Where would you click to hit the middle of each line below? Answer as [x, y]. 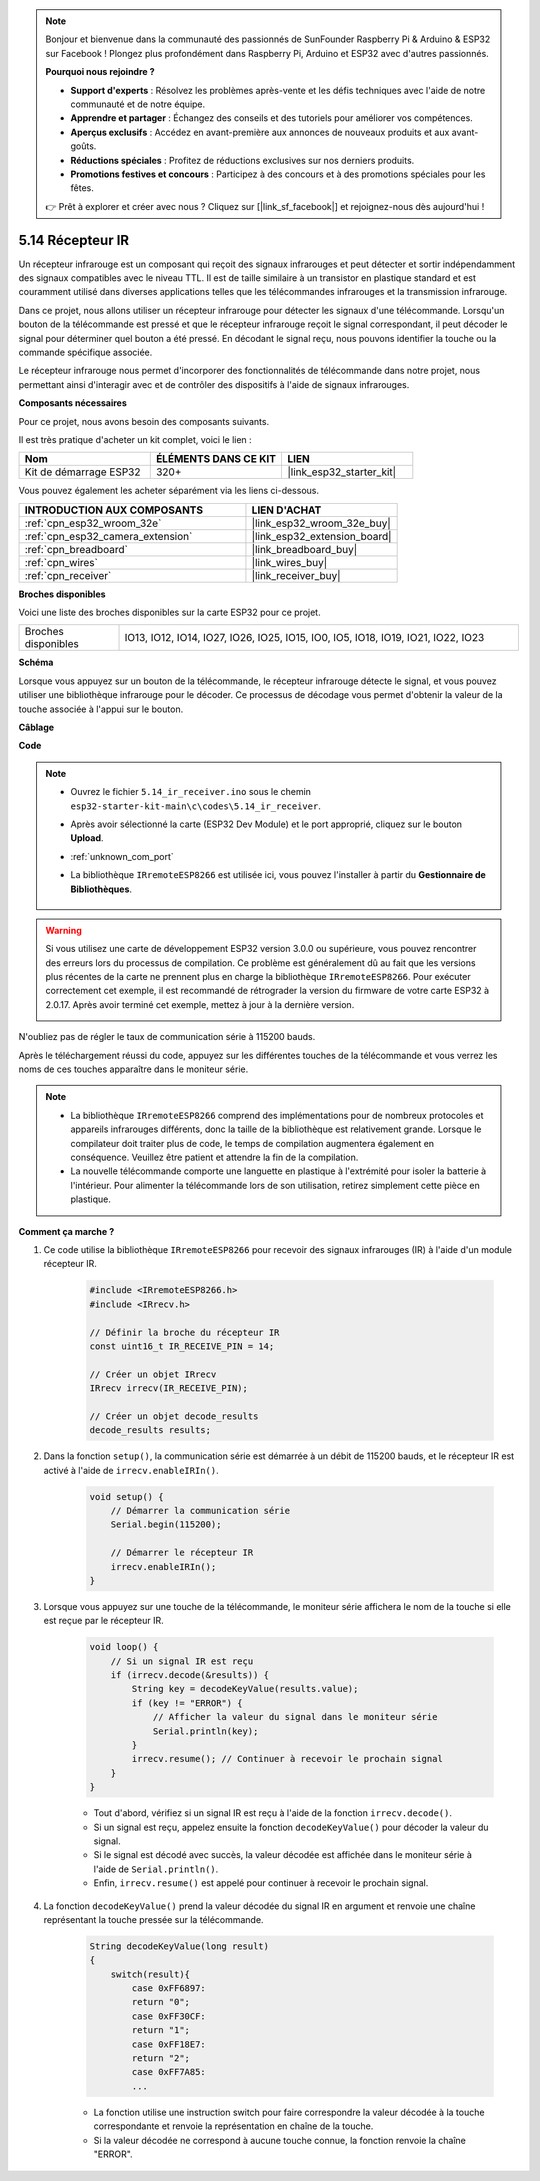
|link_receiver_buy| [296, 575]
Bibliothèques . [101, 889]
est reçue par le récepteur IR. [103, 1621]
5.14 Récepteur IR [74, 240]
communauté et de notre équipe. [138, 104]
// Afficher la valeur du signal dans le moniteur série [295, 1717]
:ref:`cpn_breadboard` [76, 549]
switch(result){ [150, 1974]
